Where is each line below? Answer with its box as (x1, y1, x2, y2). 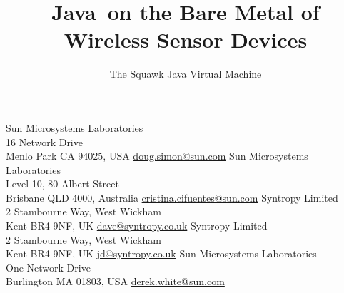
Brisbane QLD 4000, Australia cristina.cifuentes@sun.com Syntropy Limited (6, 190, 338, 205)
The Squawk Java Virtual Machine (109, 66, 262, 81)
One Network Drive (6, 259, 91, 274)
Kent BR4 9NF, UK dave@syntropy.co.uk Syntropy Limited (6, 218, 268, 233)
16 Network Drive (6, 134, 83, 149)
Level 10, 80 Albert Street (6, 176, 119, 191)
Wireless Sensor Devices (64, 25, 308, 54)
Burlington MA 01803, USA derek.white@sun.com (6, 274, 225, 289)
